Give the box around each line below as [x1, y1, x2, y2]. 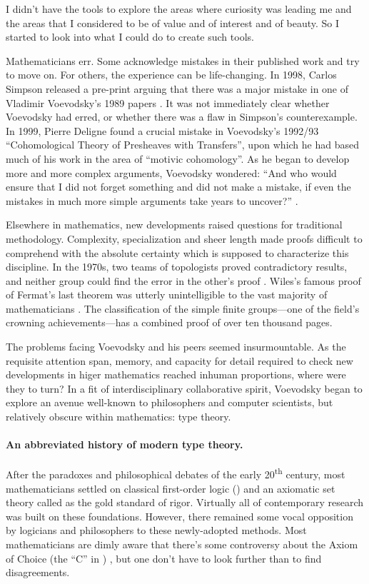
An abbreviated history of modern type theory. [6, 437, 243, 452]
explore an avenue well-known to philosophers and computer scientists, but [6, 395, 333, 410]
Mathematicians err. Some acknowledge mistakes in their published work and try [6, 53, 360, 68]
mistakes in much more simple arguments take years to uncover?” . [6, 193, 298, 208]
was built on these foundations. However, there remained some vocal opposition [6, 508, 353, 523]
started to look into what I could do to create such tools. [6, 29, 254, 44]
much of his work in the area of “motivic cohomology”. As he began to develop [6, 151, 350, 166]
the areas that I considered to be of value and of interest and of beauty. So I [6, 15, 340, 30]
